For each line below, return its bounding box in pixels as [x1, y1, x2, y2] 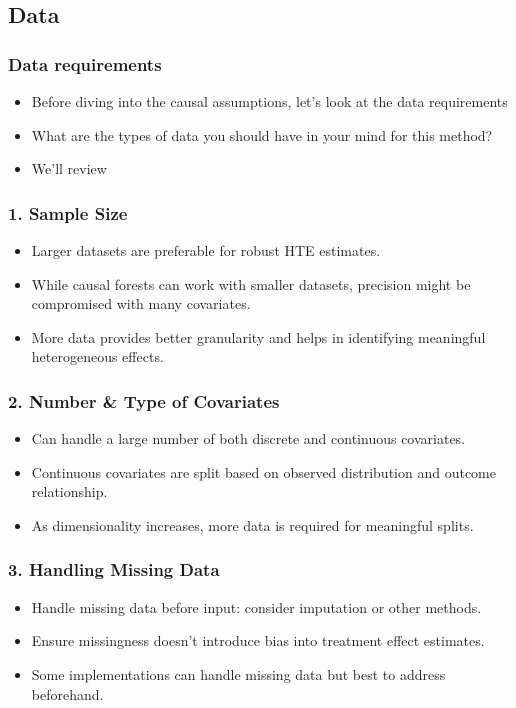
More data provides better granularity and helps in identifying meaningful [31, 326, 486, 347]
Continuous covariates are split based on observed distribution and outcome [31, 461, 496, 482]
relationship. [31, 481, 108, 502]
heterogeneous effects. [31, 346, 164, 367]
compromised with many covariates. [31, 293, 251, 314]
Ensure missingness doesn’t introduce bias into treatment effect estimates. [31, 630, 485, 651]
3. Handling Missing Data [8, 557, 220, 582]
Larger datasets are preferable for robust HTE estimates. [31, 240, 381, 260]
